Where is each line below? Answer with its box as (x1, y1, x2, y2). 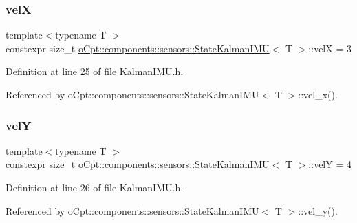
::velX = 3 (308, 41, 351, 55)
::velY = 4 (308, 157, 351, 171)
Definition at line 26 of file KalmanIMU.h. (6, 180, 184, 194)
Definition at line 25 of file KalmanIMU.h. (6, 64, 184, 78)
